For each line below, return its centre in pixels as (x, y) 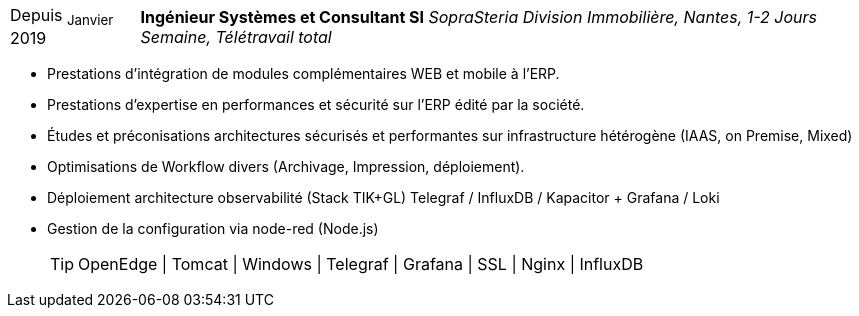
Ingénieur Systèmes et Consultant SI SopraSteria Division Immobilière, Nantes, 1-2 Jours (479, 16)
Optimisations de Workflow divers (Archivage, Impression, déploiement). (286, 167)
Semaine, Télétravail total (236, 36)
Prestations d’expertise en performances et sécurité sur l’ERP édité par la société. (316, 105)
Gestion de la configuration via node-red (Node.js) (213, 229)
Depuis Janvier (62, 17)
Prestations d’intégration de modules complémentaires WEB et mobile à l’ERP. (303, 74)
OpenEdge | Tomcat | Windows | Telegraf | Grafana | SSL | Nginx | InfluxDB (361, 264)
